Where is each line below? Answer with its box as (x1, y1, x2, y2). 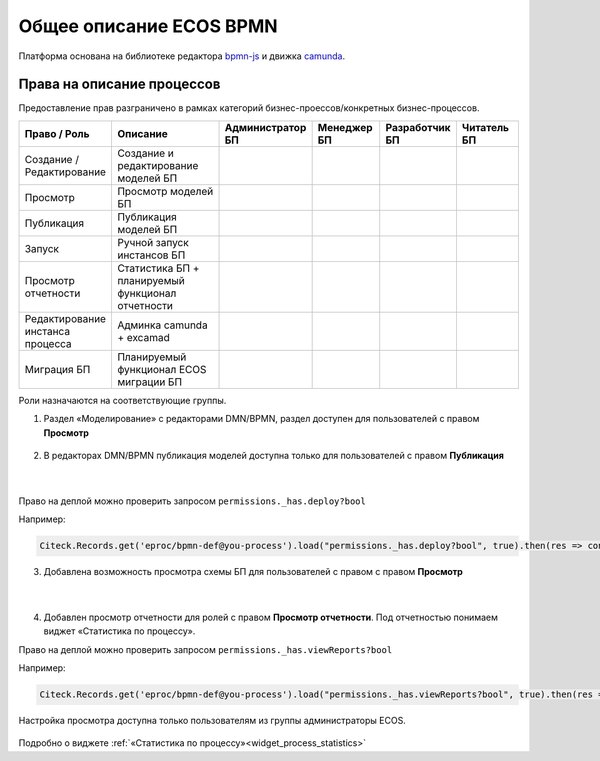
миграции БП (116, 375, 183, 389)
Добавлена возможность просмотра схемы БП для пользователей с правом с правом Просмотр (43, 566, 464, 578)
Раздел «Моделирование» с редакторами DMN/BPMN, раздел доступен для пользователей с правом (43, 413, 480, 425)
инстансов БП (116, 248, 186, 262)
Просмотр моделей (116, 184, 214, 198)
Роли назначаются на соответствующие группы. (18, 394, 227, 406)
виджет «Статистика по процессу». (43, 625, 196, 637)
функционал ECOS (116, 362, 207, 376)
